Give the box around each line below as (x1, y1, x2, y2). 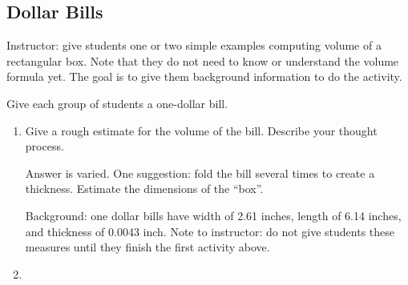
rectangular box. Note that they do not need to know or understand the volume (6, 52, 399, 69)
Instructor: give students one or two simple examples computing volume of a (6, 37, 382, 54)
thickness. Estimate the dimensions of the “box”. (25, 180, 264, 197)
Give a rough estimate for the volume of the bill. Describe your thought (25, 122, 378, 138)
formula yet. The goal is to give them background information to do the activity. (6, 68, 402, 85)
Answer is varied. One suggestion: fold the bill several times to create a (25, 164, 375, 181)
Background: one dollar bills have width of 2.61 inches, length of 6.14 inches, (25, 207, 402, 223)
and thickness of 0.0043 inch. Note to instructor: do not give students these (25, 223, 394, 239)
